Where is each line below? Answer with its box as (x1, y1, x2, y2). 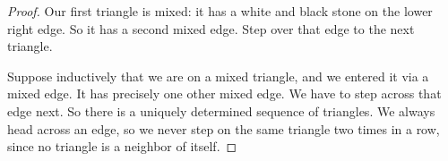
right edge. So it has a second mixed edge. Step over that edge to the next (7, 19, 415, 38)
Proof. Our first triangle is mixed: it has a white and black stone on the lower (7, 2, 433, 20)
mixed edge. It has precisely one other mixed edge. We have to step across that (7, 84, 442, 103)
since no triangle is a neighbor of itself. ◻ (7, 137, 237, 156)
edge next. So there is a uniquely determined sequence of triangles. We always (7, 101, 435, 120)
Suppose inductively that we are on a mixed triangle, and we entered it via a (7, 66, 429, 85)
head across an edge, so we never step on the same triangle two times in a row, (7, 119, 440, 138)
